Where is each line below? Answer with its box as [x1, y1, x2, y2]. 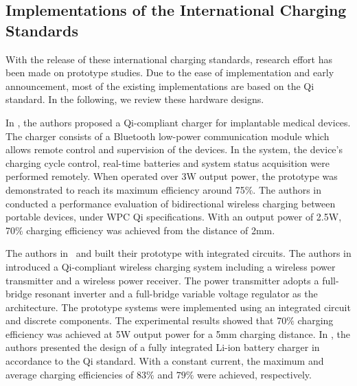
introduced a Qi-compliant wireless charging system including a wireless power [5, 259, 336, 273]
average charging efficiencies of [5, 367, 134, 381]
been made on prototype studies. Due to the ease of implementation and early [5, 65, 334, 80]
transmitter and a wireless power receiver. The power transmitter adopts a [5, 273, 319, 287]
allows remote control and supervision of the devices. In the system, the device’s [5, 142, 343, 157]
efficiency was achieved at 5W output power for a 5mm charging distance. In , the [5, 326, 350, 341]
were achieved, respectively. [196, 367, 312, 381]
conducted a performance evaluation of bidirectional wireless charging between [5, 196, 336, 210]
